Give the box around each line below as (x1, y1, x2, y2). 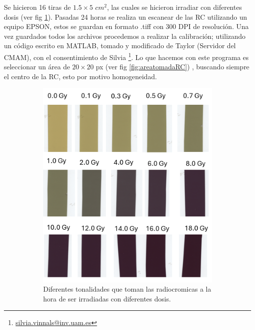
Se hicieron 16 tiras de (4, 2, 71, 12)
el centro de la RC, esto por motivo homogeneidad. (4, 71, 157, 81)
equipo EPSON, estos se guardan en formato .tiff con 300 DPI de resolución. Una (4, 21, 249, 31)
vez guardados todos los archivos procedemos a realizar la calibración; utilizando (4, 30, 246, 41)
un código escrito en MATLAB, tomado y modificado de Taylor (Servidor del (4, 40, 236, 51)
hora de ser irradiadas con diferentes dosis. (43, 293, 171, 303)
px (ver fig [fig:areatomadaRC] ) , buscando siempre (96, 61, 250, 72)
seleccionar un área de (4, 61, 70, 72)
